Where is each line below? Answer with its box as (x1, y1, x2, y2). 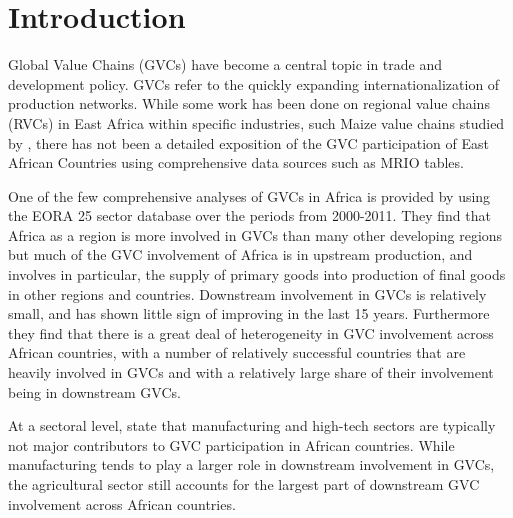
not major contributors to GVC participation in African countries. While (8, 434, 455, 455)
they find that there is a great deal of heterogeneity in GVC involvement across (8, 322, 494, 343)
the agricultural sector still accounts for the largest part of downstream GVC (8, 474, 480, 494)
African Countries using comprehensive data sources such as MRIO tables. (8, 152, 464, 173)
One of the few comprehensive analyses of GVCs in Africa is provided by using (8, 185, 491, 206)
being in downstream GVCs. (8, 381, 181, 402)
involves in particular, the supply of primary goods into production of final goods (8, 264, 506, 285)
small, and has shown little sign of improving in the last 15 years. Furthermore (8, 303, 490, 324)
